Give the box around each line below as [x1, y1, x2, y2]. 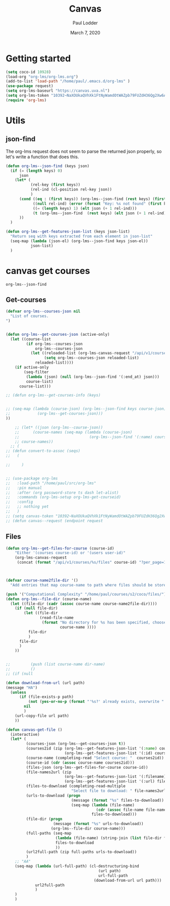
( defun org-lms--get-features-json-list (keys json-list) [6, 229, 130, 234]
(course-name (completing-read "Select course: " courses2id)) [26, 755, 164, 760]
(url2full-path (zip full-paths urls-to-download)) [26, 849, 137, 855]
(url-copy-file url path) [15, 713, 70, 718]
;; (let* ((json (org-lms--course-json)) [15, 425, 103, 430]
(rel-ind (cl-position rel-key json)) [30, 187, 112, 192]
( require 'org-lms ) [6, 97, 47, 103]
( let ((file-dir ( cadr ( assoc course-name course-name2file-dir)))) [10, 601, 157, 606]
